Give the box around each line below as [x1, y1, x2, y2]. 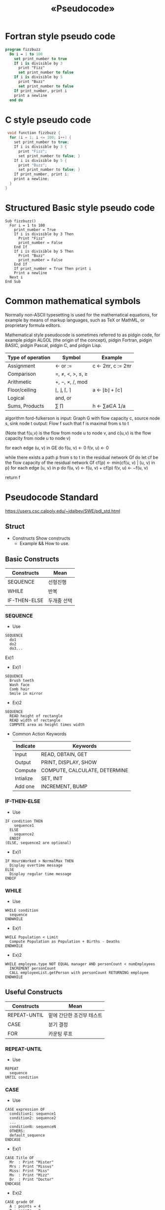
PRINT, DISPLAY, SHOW [41, 759, 97, 766]
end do [9, 97, 23, 103]
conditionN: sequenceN [9, 1124, 56, 1130]
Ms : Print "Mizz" [9, 1173, 50, 1178]
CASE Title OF [5, 1156, 34, 1161]
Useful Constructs [5, 988, 63, 996]
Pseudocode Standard [5, 492, 99, 503]
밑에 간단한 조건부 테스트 [48, 1012, 102, 1018]
